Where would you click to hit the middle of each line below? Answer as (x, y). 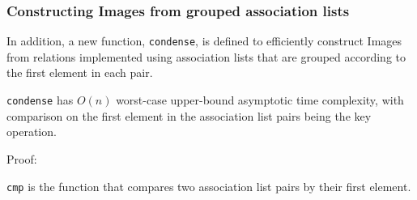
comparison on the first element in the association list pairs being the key (189, 115)
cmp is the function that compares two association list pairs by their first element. (209, 186)
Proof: (22, 158)
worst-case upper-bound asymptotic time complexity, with (260, 100)
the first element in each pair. (80, 72)
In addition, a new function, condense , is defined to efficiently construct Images (204, 41)
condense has (40, 100)
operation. (32, 132)
